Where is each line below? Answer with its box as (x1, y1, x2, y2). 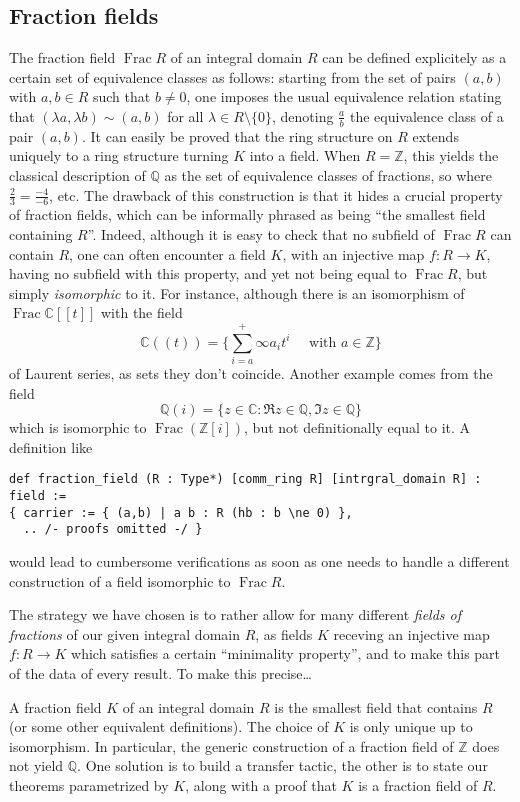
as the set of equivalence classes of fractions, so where (164, 165, 493, 185)
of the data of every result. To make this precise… (9, 663, 312, 684)
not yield (9, 755, 64, 776)
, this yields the (403, 145, 499, 166)
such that (92, 86, 151, 107)
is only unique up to (349, 716, 473, 737)
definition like (9, 436, 93, 457)
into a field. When (249, 145, 361, 166)
